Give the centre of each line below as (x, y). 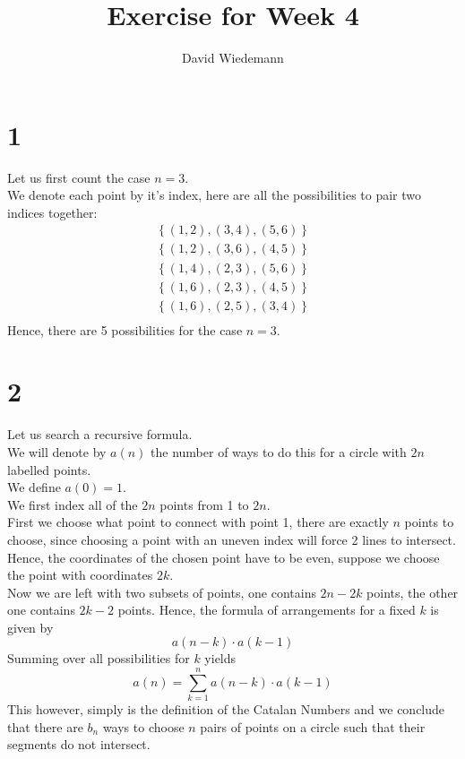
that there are (45, 726)
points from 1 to (204, 504)
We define (34, 487)
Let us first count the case (79, 177)
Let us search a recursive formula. (100, 434)
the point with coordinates (80, 575)
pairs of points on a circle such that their (313, 726)
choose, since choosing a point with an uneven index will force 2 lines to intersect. (232, 539)
